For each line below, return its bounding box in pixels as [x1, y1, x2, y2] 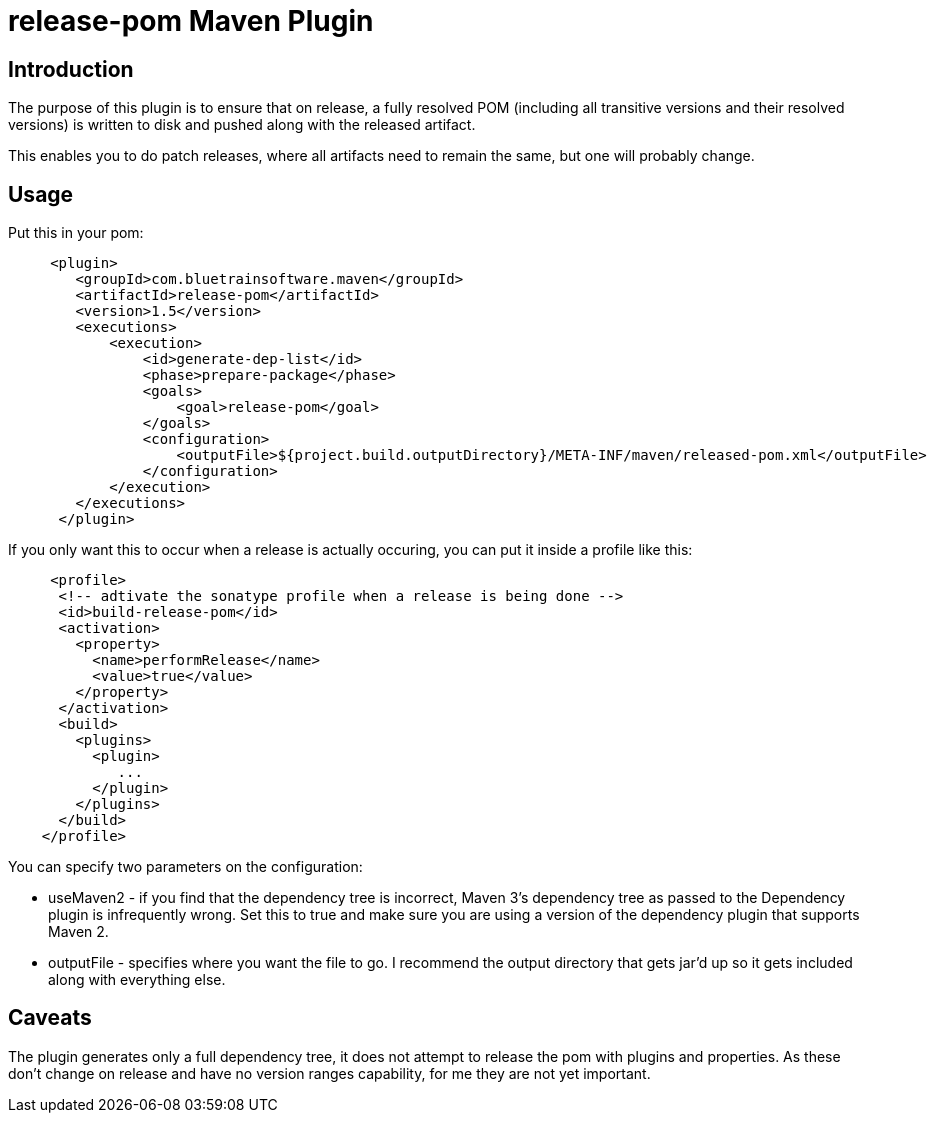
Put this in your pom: [8, 224, 144, 242]
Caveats [8, 1005, 92, 1031]
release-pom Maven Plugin [8, 4, 374, 38]
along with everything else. [48, 971, 226, 989]
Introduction [8, 56, 134, 82]
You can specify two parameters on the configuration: [8, 858, 363, 876]
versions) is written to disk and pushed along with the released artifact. [8, 116, 476, 134]
